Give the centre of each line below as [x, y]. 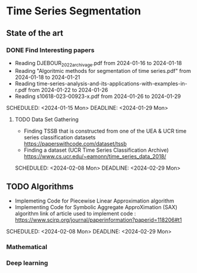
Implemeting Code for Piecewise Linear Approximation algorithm [95, 201]
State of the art [35, 33]
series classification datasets [60, 137]
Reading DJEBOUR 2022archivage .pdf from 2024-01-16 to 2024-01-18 [98, 64]
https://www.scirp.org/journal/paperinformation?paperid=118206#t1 [98, 220]
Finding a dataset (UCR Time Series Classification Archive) [96, 150]
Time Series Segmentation [74, 11]
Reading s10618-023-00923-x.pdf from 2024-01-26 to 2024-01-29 [98, 96]
